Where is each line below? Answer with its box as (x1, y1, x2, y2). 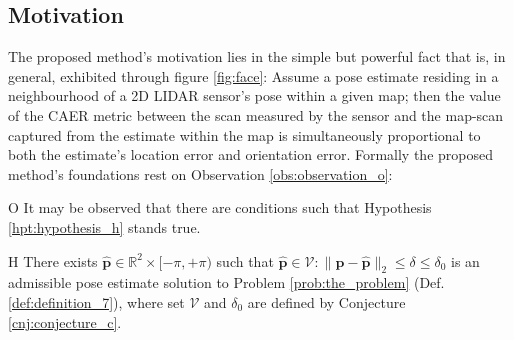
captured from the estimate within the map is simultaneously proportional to (8, 124, 481, 145)
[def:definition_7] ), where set (8, 291, 185, 312)
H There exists (8, 250, 98, 271)
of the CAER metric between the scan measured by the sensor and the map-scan (8, 104, 504, 125)
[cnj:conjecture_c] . (8, 311, 122, 332)
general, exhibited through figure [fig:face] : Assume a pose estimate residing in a (8, 65, 499, 86)
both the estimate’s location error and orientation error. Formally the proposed (8, 144, 493, 165)
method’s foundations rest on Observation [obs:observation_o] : (8, 163, 393, 184)
